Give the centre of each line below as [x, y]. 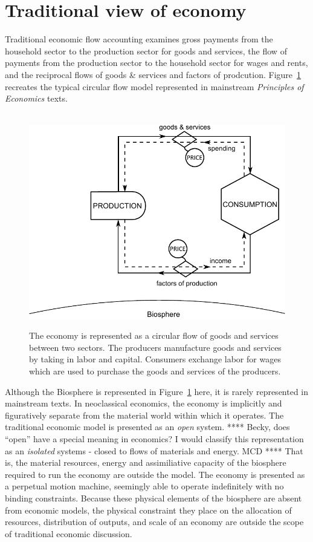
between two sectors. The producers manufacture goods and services [155, 347]
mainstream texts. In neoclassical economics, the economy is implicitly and [144, 403]
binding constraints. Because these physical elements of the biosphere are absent [153, 498]
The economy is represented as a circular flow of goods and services [154, 335]
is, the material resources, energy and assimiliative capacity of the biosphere [146, 462]
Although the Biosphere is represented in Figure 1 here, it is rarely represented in [157, 391]
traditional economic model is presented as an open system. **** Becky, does [147, 427]
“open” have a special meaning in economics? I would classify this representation [154, 438]
